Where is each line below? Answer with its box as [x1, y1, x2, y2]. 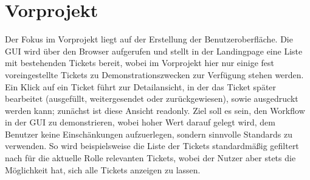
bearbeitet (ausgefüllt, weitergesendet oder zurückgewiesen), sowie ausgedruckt [5, 92, 298, 105]
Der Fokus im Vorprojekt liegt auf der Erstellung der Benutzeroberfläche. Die [5, 33, 293, 45]
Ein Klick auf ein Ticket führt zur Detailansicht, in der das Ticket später [5, 80, 277, 93]
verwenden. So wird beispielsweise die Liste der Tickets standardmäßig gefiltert [5, 139, 299, 152]
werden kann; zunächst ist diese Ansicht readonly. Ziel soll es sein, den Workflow [5, 104, 305, 116]
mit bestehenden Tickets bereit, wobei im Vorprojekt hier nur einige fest [5, 56, 274, 69]
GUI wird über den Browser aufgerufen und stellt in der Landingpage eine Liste [5, 44, 303, 57]
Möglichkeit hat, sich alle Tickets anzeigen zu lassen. [5, 163, 201, 176]
